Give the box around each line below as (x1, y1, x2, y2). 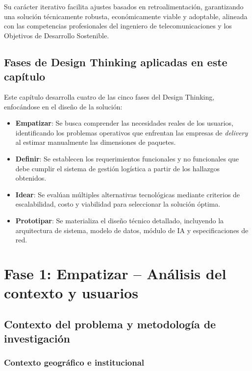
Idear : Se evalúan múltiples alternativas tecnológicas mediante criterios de (15, 189, 240, 199)
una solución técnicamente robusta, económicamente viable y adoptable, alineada (4, 11, 248, 21)
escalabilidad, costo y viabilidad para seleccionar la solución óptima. (15, 199, 221, 209)
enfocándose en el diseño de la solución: (4, 101, 123, 111)
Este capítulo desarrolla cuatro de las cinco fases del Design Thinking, (4, 91, 215, 102)
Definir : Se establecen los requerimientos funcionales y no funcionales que (15, 153, 239, 163)
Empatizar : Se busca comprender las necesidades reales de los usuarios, (15, 118, 233, 128)
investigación (4, 331, 70, 346)
